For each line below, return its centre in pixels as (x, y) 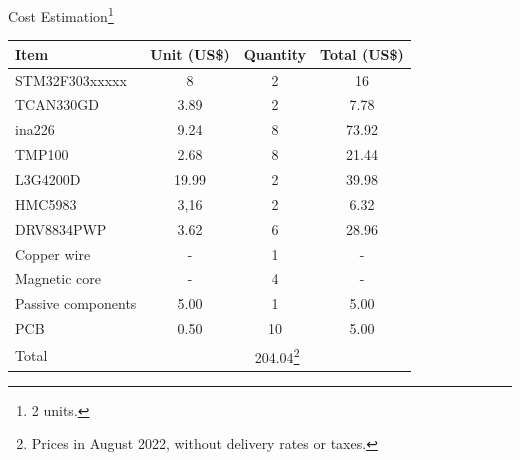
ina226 (35, 129)
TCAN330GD (57, 104)
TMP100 (42, 154)
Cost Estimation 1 (61, 14)
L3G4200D (48, 178)
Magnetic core (58, 278)
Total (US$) (362, 53)
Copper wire (53, 253)
